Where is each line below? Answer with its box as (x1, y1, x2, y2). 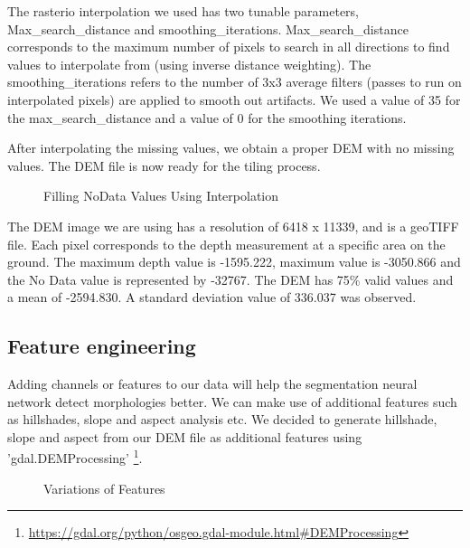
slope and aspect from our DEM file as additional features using (7, 427, 362, 446)
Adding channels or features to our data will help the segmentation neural (7, 374, 418, 393)
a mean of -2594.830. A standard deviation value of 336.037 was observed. (7, 288, 417, 307)
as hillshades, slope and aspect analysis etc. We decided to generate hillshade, (7, 410, 437, 429)
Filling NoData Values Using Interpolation (43, 186, 279, 205)
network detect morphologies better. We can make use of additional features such (7, 392, 457, 411)
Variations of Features (43, 478, 165, 497)
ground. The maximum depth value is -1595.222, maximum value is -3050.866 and (7, 252, 461, 271)
